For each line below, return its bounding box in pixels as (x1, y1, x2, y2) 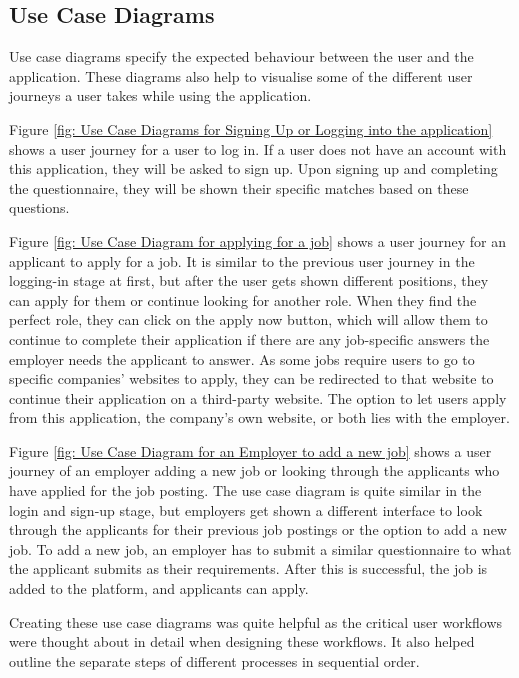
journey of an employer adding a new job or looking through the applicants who (9, 460, 500, 481)
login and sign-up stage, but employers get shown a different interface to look (9, 499, 483, 520)
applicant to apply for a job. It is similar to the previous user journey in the (9, 250, 475, 271)
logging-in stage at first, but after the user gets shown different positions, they (9, 270, 489, 291)
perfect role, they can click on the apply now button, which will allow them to (9, 309, 488, 330)
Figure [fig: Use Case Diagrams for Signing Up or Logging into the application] (9, 118, 493, 139)
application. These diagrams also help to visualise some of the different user (9, 65, 473, 86)
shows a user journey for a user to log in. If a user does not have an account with (9, 138, 507, 159)
